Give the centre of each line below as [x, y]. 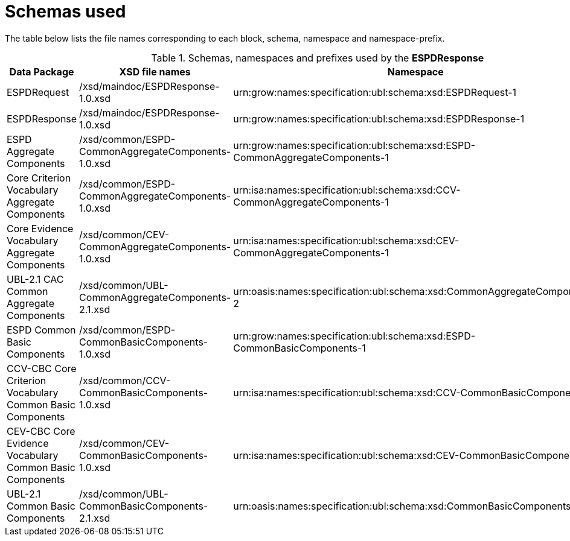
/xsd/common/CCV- [125, 380]
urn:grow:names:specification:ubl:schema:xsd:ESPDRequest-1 [375, 92]
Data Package [42, 71]
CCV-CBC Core [42, 368]
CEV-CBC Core [41, 431]
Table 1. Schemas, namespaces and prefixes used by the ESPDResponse [318, 58]
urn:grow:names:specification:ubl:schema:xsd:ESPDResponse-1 [379, 119]
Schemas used [66, 11]
